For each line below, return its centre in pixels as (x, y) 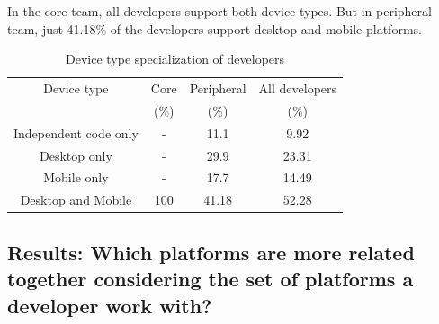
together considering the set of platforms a (211, 279)
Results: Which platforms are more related (211, 252)
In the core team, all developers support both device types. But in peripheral (219, 11)
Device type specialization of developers (175, 59)
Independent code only (76, 132)
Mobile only (76, 177)
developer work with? (110, 305)
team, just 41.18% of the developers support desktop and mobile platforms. (215, 28)
